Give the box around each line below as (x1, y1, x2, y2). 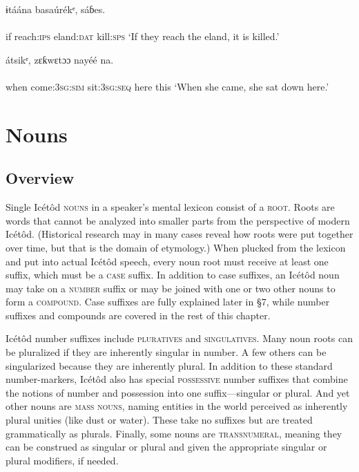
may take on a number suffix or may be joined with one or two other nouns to (6, 281, 336, 295)
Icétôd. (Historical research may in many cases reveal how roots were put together (6, 227, 353, 241)
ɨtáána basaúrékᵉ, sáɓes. (6, 2, 106, 16)
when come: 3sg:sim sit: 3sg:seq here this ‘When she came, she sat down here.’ (6, 79, 329, 93)
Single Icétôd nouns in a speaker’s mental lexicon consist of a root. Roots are (6, 200, 335, 214)
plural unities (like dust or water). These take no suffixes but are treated (6, 413, 313, 427)
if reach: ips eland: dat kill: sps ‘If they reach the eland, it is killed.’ (6, 29, 280, 44)
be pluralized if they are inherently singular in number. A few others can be (6, 345, 327, 359)
